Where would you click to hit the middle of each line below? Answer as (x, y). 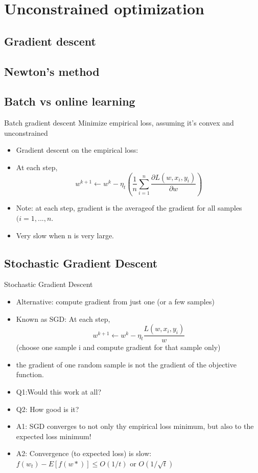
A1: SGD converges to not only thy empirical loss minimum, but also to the (135, 426)
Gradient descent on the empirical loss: (77, 150)
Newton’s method (52, 71)
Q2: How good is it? (48, 409)
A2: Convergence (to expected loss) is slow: (84, 453)
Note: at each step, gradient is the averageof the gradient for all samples (129, 208)
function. (30, 374)
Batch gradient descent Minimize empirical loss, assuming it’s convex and (119, 123)
